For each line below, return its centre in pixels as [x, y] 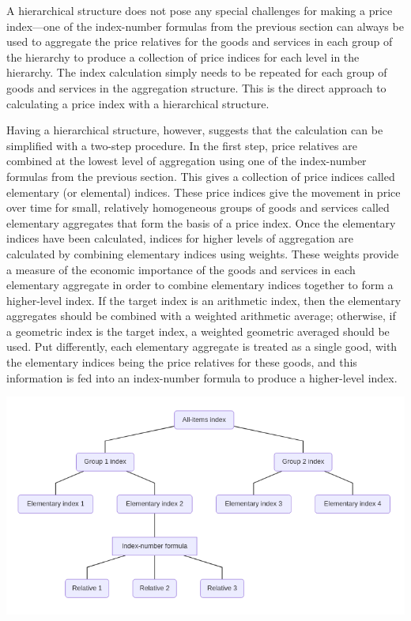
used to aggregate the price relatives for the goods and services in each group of [200, 41]
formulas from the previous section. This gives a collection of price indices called [201, 176]
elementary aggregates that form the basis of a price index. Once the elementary [201, 222]
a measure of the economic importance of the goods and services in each [181, 269]
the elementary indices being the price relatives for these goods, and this [182, 362]
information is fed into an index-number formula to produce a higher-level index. [202, 377]
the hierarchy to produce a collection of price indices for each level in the [183, 56]
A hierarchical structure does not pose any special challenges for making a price [200, 10]
